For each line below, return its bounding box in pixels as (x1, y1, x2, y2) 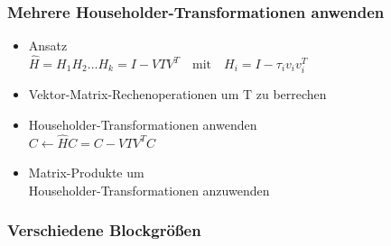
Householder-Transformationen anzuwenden (28, 180, 270, 199)
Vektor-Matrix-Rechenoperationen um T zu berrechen (28, 85, 327, 104)
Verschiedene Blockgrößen (7, 219, 201, 241)
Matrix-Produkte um (28, 163, 144, 182)
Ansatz (28, 36, 68, 55)
